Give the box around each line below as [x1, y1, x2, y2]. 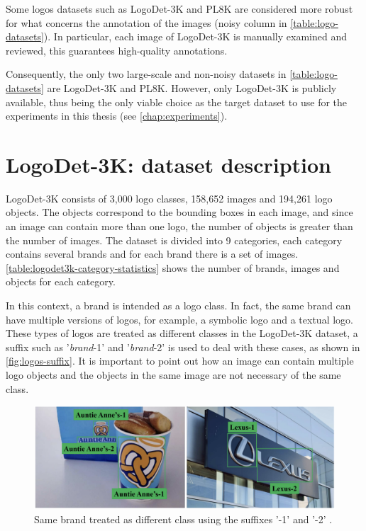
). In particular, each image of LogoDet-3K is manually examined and [43, 29, 347, 44]
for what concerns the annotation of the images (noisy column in [6, 15, 287, 30]
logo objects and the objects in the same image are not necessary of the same [6, 367, 341, 382]
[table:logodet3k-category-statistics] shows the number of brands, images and [6, 260, 340, 275]
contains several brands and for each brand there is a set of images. [6, 246, 299, 261]
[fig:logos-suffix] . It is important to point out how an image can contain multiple [6, 353, 354, 368]
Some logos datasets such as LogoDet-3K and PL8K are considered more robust [6, 1, 353, 16]
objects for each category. [6, 274, 116, 289]
